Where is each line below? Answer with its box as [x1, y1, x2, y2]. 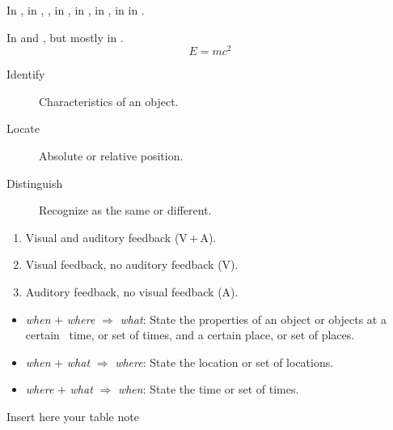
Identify [6, 66, 45, 83]
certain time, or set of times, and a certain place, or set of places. [25, 326, 355, 343]
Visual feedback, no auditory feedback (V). [25, 256, 239, 273]
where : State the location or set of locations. [115, 353, 334, 370]
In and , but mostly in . [6, 28, 124, 45]
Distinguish [6, 174, 63, 191]
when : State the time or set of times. [117, 381, 299, 398]
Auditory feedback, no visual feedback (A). [25, 283, 239, 300]
